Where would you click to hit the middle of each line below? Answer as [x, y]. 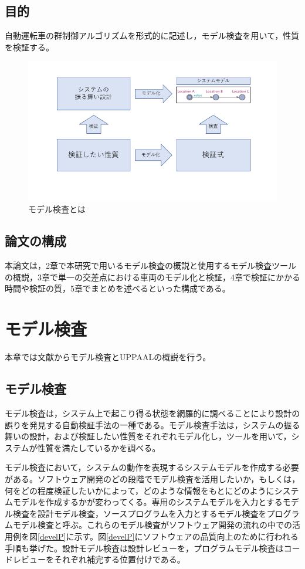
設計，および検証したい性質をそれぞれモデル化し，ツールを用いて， [160, 436]
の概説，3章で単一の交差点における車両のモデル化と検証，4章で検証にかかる [152, 277]
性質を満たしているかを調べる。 [99, 447]
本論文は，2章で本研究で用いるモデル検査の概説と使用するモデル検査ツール [150, 265]
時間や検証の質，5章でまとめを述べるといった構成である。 [118, 288]
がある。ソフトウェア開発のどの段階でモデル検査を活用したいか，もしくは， [152, 478]
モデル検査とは [57, 209]
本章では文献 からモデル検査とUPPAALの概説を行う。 [108, 357]
